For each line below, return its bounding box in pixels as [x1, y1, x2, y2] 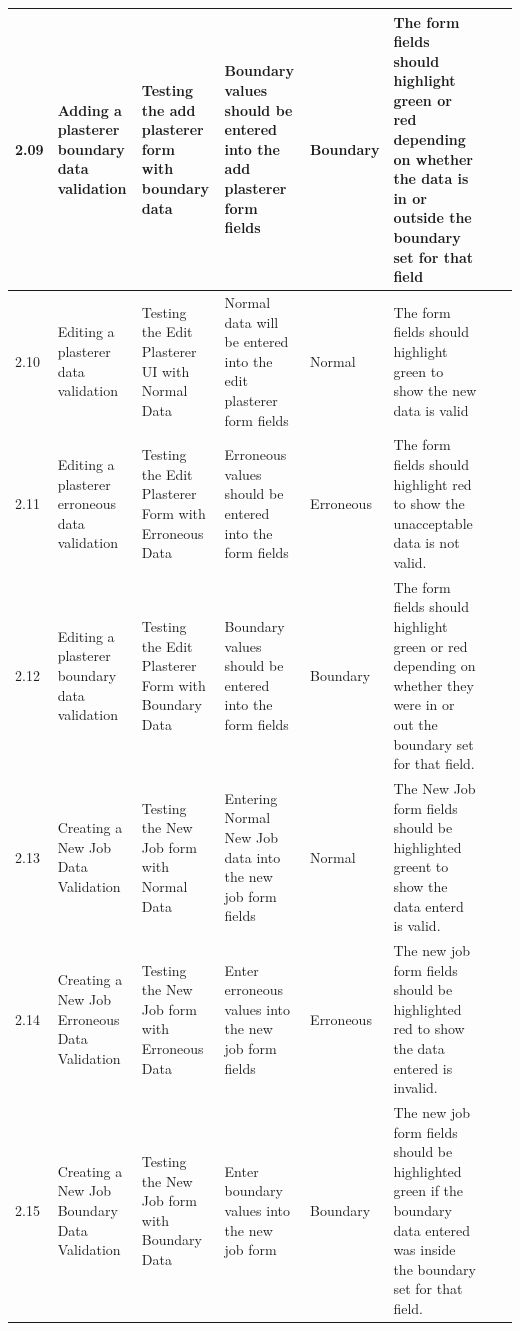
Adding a [57, 99, 122, 120]
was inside [393, 1239, 456, 1260]
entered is [393, 1057, 453, 1078]
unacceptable [393, 512, 473, 533]
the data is [393, 168, 469, 189]
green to [393, 360, 444, 381]
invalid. [393, 1077, 438, 1098]
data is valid [393, 399, 469, 420]
